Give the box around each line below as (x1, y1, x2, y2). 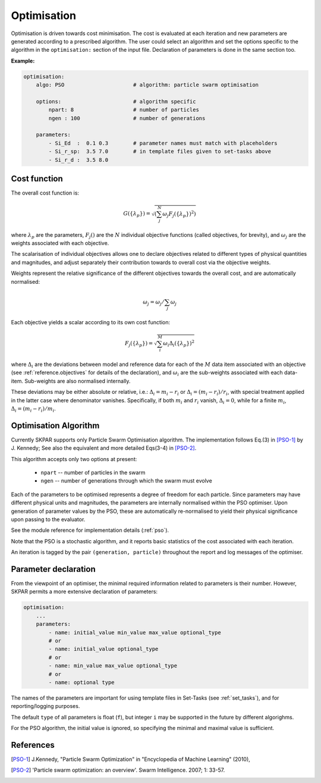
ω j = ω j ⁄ (143, 298, 163, 306)
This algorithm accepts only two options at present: (11, 455, 137, 462)
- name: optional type (48, 679, 115, 685)
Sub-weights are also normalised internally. (24, 377, 131, 384)
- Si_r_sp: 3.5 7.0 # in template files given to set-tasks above (48, 148, 272, 155)
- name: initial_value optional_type (48, 646, 159, 653)
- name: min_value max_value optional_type (48, 662, 178, 669)
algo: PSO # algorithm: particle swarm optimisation (36, 82, 259, 89)
